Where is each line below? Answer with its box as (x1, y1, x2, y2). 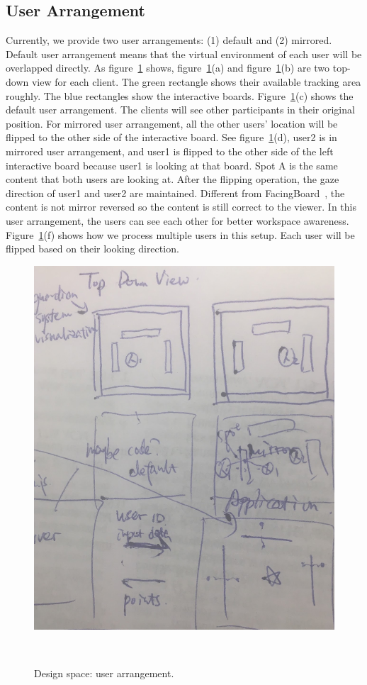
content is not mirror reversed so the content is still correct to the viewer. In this (6, 199, 356, 214)
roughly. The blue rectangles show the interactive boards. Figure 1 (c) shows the (6, 88, 354, 103)
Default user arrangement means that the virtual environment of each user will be (6, 46, 362, 61)
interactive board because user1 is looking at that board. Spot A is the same (6, 157, 338, 172)
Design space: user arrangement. (34, 666, 174, 681)
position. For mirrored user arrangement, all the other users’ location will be (6, 116, 338, 130)
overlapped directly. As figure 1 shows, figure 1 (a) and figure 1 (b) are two (6, 60, 330, 75)
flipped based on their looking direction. (6, 241, 179, 256)
